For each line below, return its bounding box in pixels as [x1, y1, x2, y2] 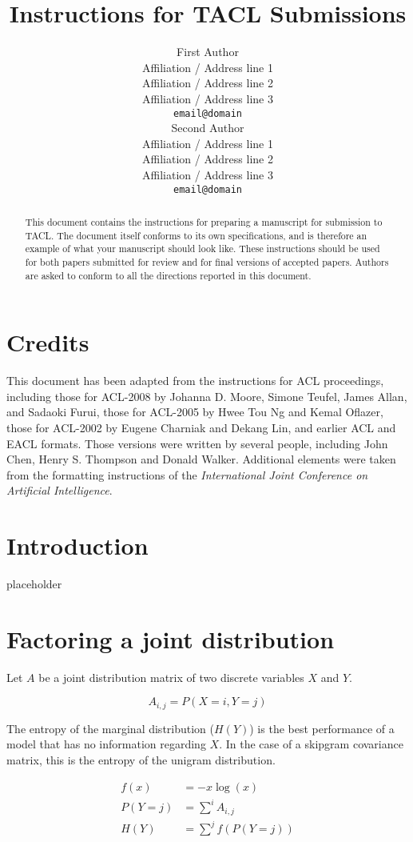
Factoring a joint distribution [6, 622, 335, 655]
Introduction [6, 529, 149, 562]
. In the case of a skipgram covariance [219, 736, 403, 752]
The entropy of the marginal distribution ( [6, 720, 215, 736]
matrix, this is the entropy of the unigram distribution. [6, 752, 276, 768]
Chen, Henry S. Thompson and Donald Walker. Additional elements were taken [6, 451, 396, 467]
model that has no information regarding [6, 736, 206, 752]
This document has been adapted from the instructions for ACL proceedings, [6, 372, 384, 389]
